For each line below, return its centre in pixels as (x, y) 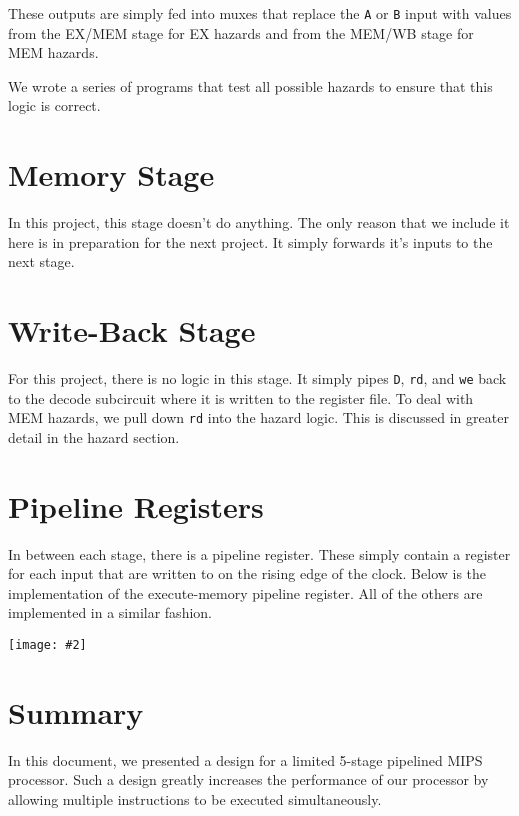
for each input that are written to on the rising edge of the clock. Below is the (247, 573)
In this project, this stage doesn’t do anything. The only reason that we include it (259, 222)
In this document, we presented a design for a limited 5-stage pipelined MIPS (245, 759)
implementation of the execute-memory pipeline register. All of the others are (245, 592)
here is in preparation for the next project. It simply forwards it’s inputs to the (250, 241)
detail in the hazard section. (94, 436)
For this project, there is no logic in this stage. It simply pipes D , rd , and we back (257, 378)
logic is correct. (54, 105)
